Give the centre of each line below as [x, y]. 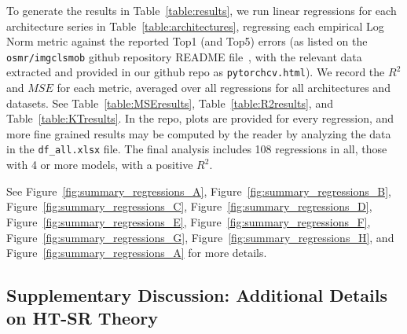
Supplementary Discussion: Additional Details [197, 295]
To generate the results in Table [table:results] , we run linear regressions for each [202, 10]
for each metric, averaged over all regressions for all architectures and [224, 88]
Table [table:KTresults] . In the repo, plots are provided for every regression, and [200, 118]
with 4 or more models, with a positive [100, 165]
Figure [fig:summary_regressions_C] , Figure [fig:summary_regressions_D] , [189, 206]
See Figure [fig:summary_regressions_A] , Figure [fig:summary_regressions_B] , [199, 191]
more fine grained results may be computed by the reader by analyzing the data [199, 133]
